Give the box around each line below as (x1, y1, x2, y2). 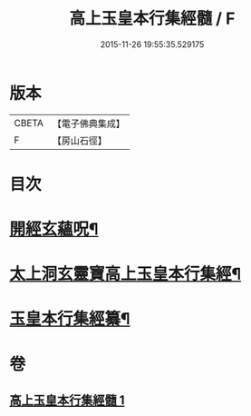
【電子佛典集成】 (52, 117, 125, 130)
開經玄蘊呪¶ (9, 219, 99, 240)
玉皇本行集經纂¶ (9, 309, 130, 330)
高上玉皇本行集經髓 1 (9, 392, 125, 409)
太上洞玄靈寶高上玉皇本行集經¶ (9, 264, 242, 284)
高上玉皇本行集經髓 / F (69, 8, 236, 29)
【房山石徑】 (52, 134, 107, 146)
